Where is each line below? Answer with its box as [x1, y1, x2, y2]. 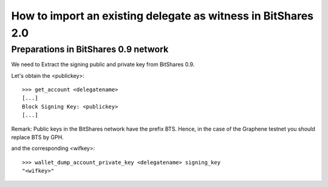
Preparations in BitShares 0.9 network [11, 44, 169, 55]
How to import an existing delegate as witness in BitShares [11, 9, 314, 22]
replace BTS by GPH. [11, 134, 64, 141]
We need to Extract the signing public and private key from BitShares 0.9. [11, 61, 195, 68]
